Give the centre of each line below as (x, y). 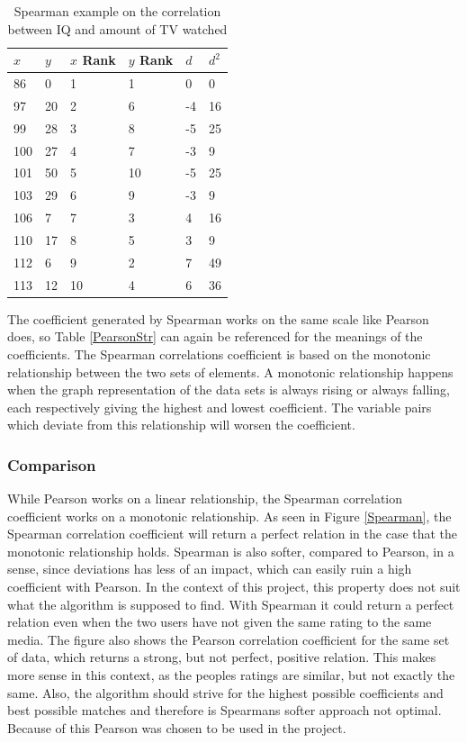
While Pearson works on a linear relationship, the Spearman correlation (205, 498)
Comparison (52, 464)
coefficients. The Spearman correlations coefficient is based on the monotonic (219, 353)
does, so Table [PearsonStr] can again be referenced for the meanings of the (215, 336)
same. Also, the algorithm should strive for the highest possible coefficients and (225, 692)
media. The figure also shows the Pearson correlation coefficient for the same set (229, 639)
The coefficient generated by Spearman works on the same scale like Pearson (218, 318)
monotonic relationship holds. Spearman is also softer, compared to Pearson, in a (231, 551)
